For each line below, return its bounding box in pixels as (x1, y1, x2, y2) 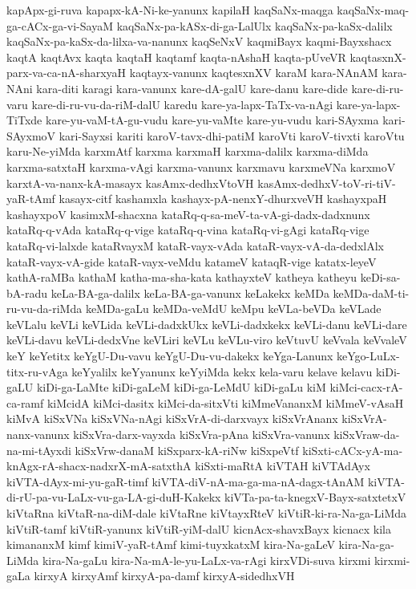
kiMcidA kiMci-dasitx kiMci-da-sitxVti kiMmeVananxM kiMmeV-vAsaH (46, 394, 404, 411)
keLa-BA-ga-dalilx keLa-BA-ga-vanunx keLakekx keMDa (50, 284, 329, 301)
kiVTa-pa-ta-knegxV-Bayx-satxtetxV (224, 489, 406, 506)
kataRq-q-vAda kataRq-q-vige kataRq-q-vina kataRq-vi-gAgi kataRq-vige (6, 221, 370, 238)
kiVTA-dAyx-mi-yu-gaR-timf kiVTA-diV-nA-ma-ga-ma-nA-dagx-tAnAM (6, 473, 365, 489)
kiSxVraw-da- (333, 426, 400, 443)
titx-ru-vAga (6, 363, 68, 380)
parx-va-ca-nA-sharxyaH (6, 64, 127, 81)
